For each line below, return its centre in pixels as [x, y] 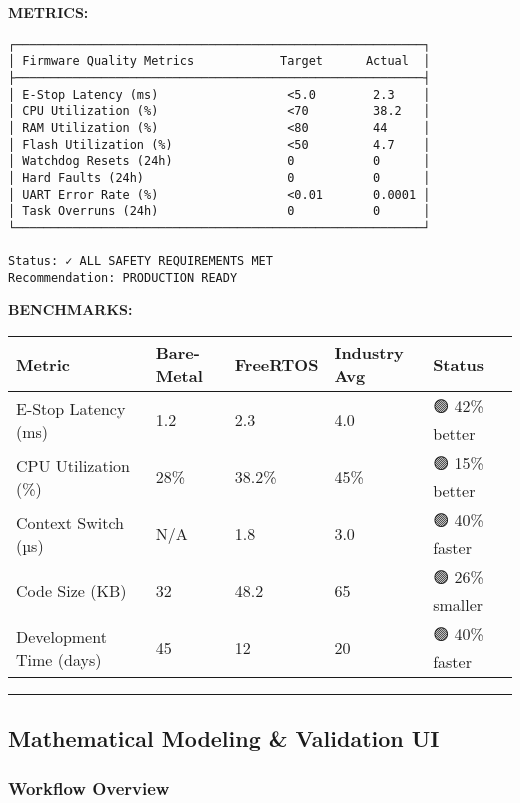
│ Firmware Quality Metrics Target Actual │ [219, 61]
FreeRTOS [276, 364]
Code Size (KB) [71, 591]
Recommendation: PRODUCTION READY [123, 277]
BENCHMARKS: [70, 309]
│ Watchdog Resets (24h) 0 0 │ [219, 161]
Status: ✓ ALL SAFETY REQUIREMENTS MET [140, 261]
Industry [369, 353]
